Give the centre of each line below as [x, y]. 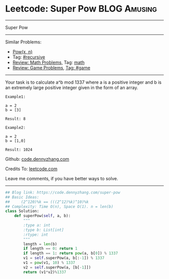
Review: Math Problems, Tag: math [48, 62]
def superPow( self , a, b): [43, 216]
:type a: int [37, 225]
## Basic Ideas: [22, 197]
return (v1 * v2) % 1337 [45, 272]
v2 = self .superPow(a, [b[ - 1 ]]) [57, 267]
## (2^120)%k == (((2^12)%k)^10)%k [47, 202]
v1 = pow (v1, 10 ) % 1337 [49, 263]
